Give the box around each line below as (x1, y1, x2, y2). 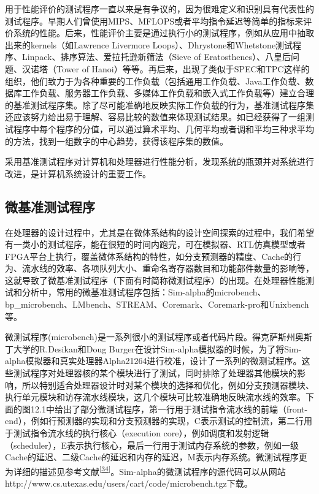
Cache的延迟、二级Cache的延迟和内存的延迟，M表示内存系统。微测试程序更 (5, 450, 307, 463)
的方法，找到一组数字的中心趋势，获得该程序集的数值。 (5, 134, 228, 147)
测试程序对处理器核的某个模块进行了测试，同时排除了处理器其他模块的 (13, 367, 297, 379)
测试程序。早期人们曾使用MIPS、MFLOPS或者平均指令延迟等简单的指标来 (5, 14, 304, 27)
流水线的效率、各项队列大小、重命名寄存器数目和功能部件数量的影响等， (21, 262, 314, 275)
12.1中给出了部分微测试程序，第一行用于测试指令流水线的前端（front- (30, 402, 308, 415)
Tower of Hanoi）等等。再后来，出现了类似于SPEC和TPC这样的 (56, 62, 310, 75)
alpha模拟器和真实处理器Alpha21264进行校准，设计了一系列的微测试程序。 (5, 354, 302, 367)
